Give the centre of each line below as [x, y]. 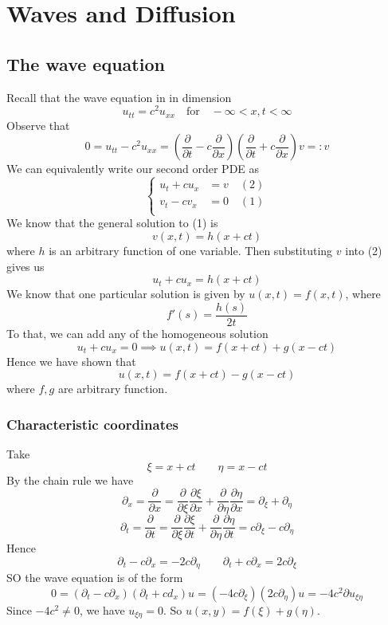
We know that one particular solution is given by [126, 294]
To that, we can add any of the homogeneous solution [137, 333]
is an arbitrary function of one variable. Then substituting [191, 251]
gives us [25, 266]
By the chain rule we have [70, 480]
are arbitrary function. [113, 389]
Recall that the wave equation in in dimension [119, 97]
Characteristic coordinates [93, 424]
